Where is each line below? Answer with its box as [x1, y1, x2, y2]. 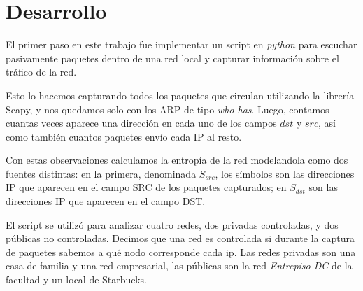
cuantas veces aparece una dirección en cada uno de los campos [6, 115, 277, 130]
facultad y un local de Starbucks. [6, 272, 147, 287]
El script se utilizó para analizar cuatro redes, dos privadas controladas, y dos [6, 217, 339, 232]
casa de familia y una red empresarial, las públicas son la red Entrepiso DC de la [6, 258, 353, 273]
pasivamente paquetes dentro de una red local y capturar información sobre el [6, 50, 339, 65]
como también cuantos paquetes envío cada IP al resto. [6, 129, 242, 143]
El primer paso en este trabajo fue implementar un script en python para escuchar [6, 37, 357, 52]
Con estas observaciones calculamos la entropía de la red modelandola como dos [6, 152, 348, 167]
